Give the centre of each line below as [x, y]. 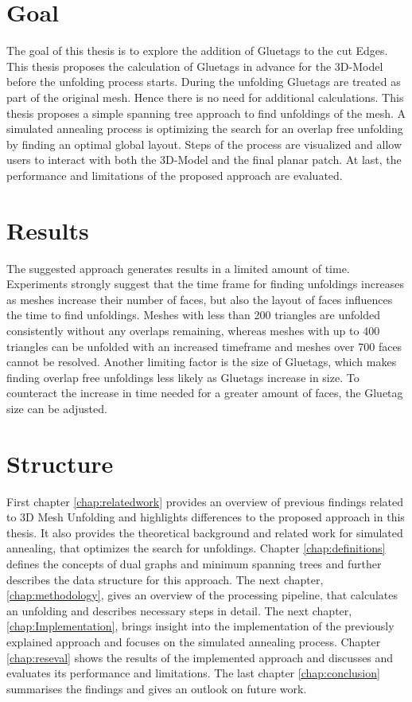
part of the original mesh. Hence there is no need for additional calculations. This [205, 97]
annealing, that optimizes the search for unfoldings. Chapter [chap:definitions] [196, 548]
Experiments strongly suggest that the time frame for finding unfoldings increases [205, 284]
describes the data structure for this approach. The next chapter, [165, 579]
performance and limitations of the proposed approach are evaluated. [175, 175]
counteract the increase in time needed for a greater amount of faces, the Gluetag [205, 393]
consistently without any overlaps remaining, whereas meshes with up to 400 [193, 330]
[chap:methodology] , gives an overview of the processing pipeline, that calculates [202, 595]
